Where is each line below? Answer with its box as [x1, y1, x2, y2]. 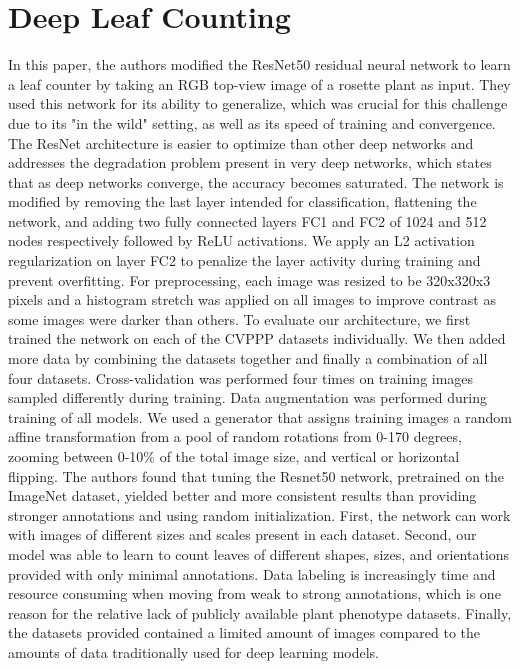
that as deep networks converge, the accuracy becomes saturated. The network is [8, 171, 504, 192]
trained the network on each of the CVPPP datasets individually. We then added [8, 328, 506, 349]
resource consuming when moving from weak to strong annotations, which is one [8, 583, 501, 604]
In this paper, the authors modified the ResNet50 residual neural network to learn [8, 54, 511, 75]
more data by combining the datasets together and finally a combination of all [8, 348, 488, 369]
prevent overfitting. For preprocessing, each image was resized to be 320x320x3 [8, 269, 491, 290]
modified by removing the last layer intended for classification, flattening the [8, 191, 477, 212]
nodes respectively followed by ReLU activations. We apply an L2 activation [8, 230, 475, 251]
